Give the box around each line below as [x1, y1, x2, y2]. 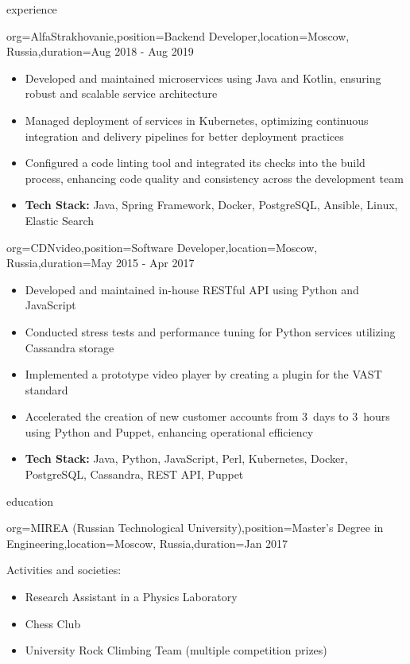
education [6, 492, 54, 509]
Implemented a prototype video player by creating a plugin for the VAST [25, 366, 382, 382]
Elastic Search [25, 212, 95, 228]
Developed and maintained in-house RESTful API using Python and [25, 281, 359, 297]
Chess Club [25, 615, 81, 631]
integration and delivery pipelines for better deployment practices [25, 127, 344, 144]
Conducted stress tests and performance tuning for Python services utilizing [25, 323, 396, 340]
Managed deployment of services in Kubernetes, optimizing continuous [25, 111, 369, 128]
